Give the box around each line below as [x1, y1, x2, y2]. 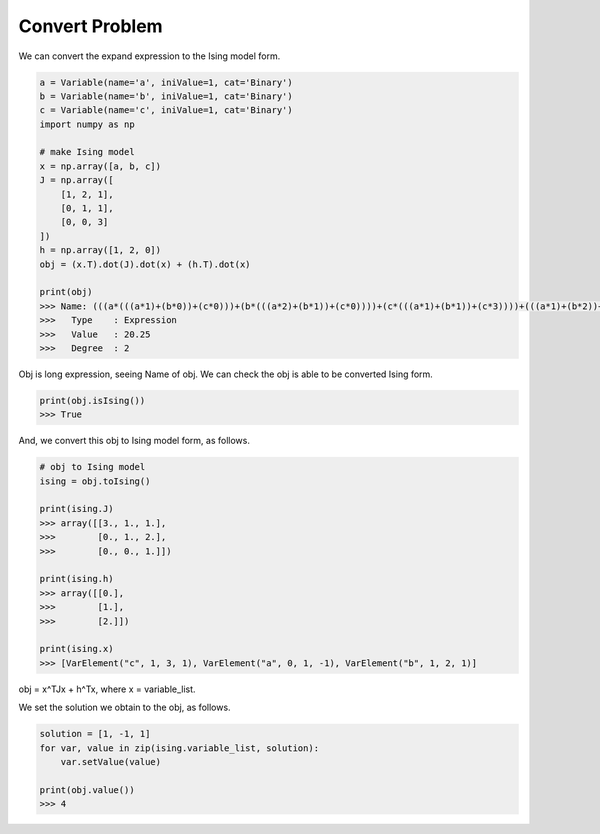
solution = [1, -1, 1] [39, 728, 151, 740]
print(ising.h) [39, 573, 114, 585]
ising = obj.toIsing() [39, 475, 151, 487]
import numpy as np [39, 118, 135, 130]
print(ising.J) [39, 503, 114, 515]
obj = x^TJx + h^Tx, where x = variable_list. [18, 683, 196, 695]
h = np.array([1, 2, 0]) [39, 245, 162, 256]
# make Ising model [39, 146, 135, 158]
